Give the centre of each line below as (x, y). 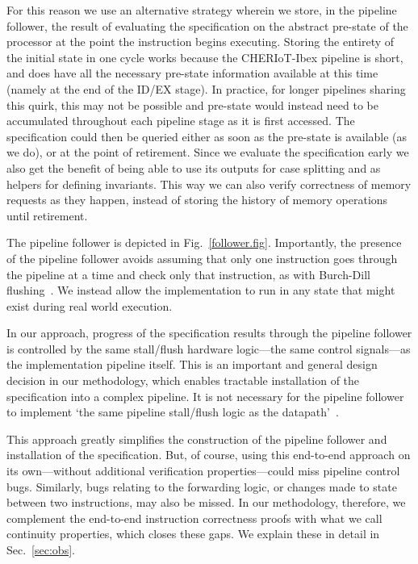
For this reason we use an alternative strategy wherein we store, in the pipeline (202, 10)
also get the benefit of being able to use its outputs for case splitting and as (194, 167)
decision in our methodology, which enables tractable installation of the (183, 380)
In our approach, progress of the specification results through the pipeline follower (209, 333)
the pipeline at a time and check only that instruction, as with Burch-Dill (188, 274)
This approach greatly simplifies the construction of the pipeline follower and (197, 439)
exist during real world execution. (90, 305)
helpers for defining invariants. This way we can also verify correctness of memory (209, 184)
